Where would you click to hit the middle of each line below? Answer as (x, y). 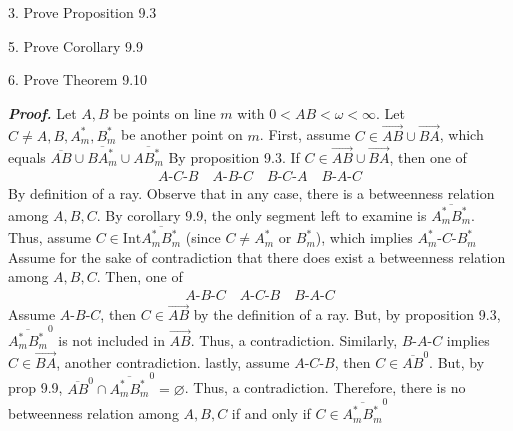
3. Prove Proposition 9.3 (82, 12)
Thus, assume (50, 237)
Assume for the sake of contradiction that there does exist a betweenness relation (257, 256)
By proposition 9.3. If (234, 156)
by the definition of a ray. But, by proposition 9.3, (347, 314)
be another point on (182, 134)
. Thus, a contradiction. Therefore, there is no (325, 387)
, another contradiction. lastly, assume (173, 361)
